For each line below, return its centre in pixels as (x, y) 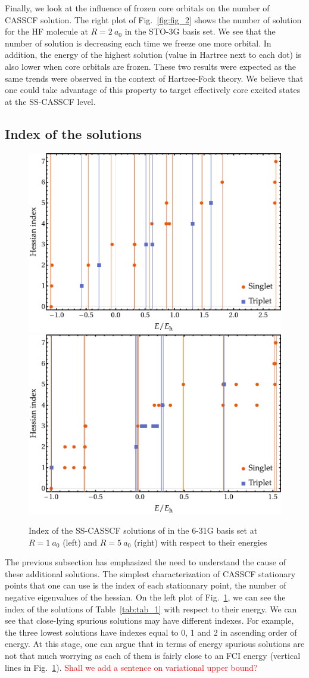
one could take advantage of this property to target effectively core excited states (153, 90)
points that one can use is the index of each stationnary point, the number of (146, 585)
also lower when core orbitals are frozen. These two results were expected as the (151, 66)
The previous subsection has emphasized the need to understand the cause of (145, 562)
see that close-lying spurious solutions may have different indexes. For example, (149, 620)
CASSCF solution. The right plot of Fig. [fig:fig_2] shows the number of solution (153, 19)
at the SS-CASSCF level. (50, 101)
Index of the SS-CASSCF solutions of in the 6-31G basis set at (143, 530)
